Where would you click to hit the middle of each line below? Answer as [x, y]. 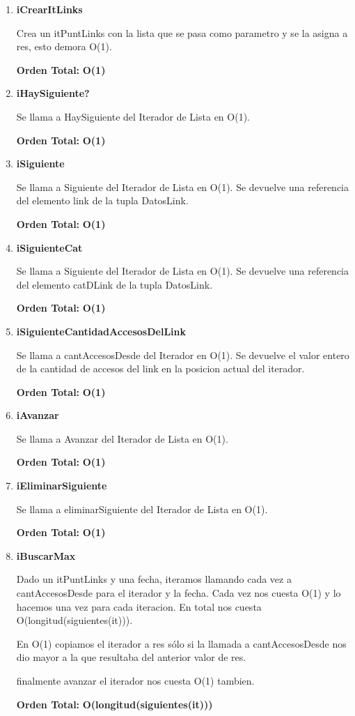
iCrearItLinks [49, 9]
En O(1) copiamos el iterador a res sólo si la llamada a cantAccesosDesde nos [181, 643]
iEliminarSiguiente [62, 486]
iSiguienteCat [49, 247]
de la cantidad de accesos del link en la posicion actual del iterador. [160, 368]
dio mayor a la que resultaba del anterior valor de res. [131, 657]
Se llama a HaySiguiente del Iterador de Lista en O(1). [133, 116]
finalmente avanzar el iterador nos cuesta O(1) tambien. [135, 680]
